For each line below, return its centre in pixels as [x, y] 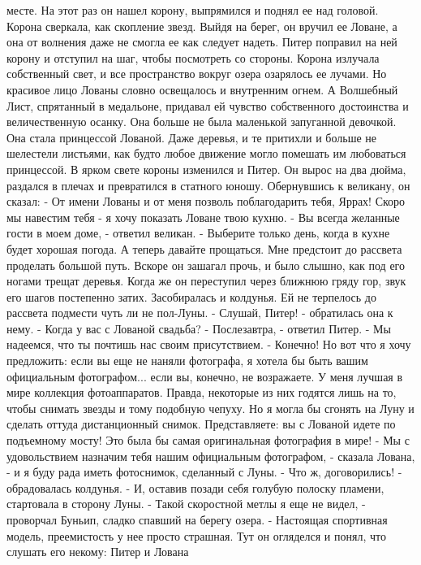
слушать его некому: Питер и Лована [98, 552]
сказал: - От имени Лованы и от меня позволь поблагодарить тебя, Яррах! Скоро [206, 201]
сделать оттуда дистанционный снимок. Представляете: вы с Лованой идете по [201, 424]
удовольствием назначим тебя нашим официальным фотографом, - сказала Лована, [211, 456]
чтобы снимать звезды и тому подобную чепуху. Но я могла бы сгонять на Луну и [210, 408]
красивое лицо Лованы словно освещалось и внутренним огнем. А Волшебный [202, 89]
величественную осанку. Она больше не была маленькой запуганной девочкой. [202, 122]
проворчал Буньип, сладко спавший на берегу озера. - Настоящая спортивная [197, 519]
